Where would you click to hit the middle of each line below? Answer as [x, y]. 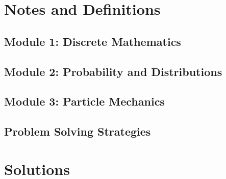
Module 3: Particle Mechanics [84, 101]
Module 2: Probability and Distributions [113, 71]
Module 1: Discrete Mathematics [93, 41]
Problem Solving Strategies [78, 131]
